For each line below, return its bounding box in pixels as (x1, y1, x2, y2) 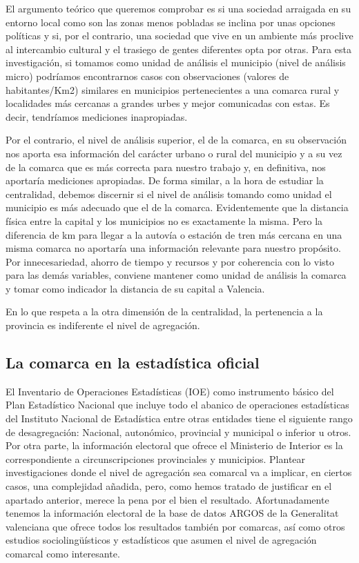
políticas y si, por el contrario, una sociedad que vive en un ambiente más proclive (6, 28, 353, 43)
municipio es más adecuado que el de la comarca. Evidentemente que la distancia (6, 200, 349, 215)
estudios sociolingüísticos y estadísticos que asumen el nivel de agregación (6, 533, 317, 547)
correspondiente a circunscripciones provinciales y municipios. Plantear (6, 451, 306, 466)
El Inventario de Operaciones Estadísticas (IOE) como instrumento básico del (6, 384, 334, 398)
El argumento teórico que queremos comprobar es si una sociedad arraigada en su (6, 1, 351, 15)
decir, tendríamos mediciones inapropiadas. (6, 109, 188, 124)
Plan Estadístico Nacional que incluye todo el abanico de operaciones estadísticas (6, 397, 349, 412)
